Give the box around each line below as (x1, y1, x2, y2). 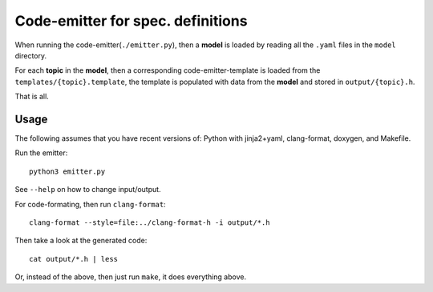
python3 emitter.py (29, 166, 106, 176)
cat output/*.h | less (29, 254, 119, 263)
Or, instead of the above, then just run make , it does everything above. (14, 272, 247, 282)
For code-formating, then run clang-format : (14, 199, 166, 209)
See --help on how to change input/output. (14, 185, 161, 194)
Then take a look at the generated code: (14, 236, 148, 246)
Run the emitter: (14, 148, 68, 158)
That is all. (14, 92, 50, 102)
